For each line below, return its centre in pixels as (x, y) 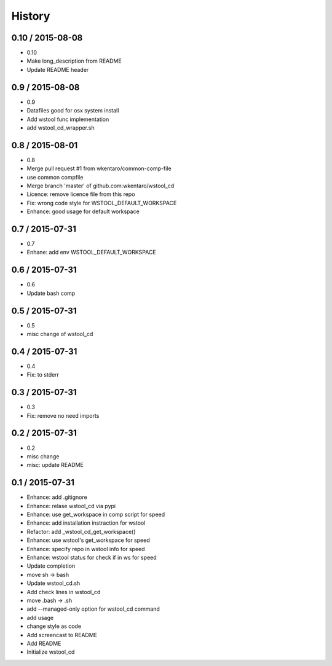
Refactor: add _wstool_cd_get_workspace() (81, 531)
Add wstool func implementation (68, 119)
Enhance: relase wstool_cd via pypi (71, 506)
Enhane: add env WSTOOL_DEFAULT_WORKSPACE (91, 253)
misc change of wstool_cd (60, 334)
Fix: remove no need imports (63, 415)
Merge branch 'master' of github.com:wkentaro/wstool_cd (101, 186)
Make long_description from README (74, 61)
